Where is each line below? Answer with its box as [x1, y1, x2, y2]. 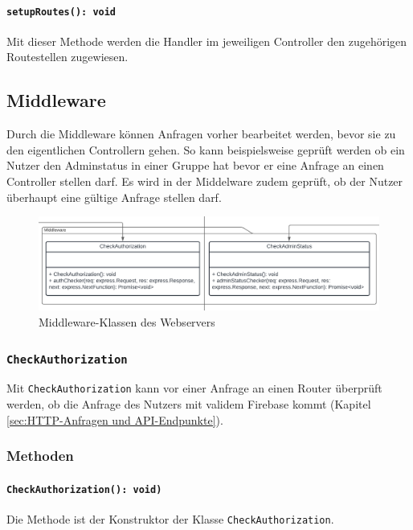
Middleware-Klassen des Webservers [39, 313, 215, 330]
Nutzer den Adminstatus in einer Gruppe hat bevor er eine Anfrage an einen [6, 157, 384, 174]
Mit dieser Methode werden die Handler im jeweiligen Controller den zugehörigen [6, 32, 407, 49]
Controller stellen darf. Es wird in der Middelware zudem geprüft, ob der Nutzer [6, 173, 403, 190]
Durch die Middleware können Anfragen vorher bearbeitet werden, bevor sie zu [6, 125, 396, 142]
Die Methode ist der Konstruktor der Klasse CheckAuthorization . [6, 510, 334, 527]
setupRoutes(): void [6, 6, 117, 18]
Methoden [6, 446, 74, 466]
